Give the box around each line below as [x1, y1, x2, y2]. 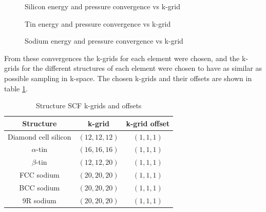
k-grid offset [126, 118, 170, 128]
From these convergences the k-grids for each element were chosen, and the [4, 52, 240, 63]
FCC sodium [19, 169, 60, 180]
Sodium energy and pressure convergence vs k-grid [25, 35, 183, 46]
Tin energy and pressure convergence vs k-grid [25, 18, 171, 29]
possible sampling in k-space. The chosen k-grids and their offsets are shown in [4, 72, 252, 83]
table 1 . [4, 83, 28, 93]
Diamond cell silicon [8, 131, 71, 142]
